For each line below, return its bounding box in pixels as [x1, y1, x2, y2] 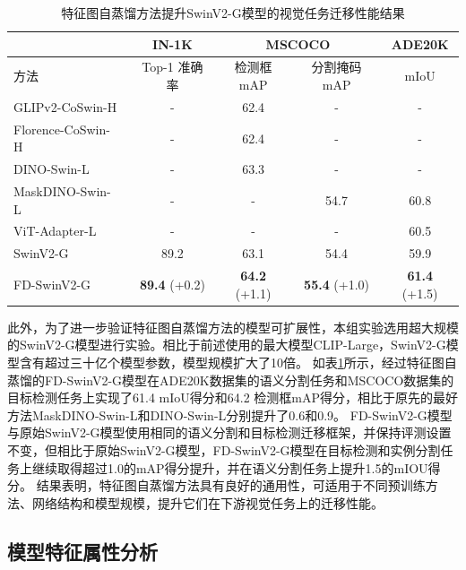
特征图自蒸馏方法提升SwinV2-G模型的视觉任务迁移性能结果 [61, 4, 405, 22]
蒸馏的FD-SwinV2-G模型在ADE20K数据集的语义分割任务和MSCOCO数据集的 [7, 370, 454, 389]
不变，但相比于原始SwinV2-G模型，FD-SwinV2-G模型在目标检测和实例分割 [7, 440, 441, 459]
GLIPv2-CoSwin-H [13, 97, 117, 116]
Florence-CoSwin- [13, 119, 110, 138]
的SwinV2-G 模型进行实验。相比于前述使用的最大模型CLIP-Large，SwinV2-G [7, 335, 446, 354]
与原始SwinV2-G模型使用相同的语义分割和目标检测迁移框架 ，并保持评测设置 [7, 423, 452, 442]
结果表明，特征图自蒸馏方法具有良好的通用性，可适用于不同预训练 [36, 476, 426, 495]
